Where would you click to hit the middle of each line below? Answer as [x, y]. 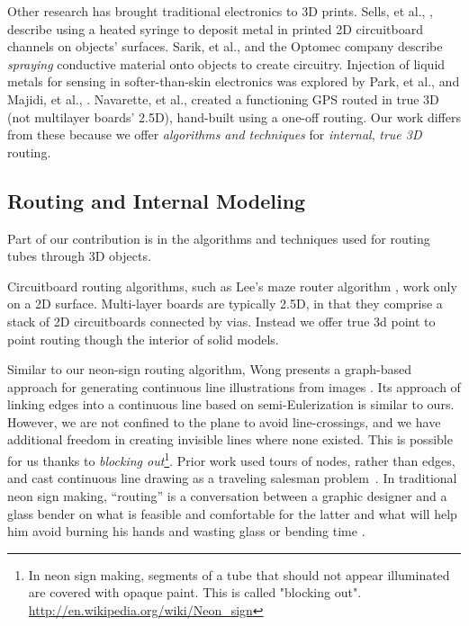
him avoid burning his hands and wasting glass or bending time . [186, 531]
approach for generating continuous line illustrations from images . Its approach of [234, 386]
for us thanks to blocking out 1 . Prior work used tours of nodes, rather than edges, [231, 459]
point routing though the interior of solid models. [143, 339]
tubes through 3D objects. [79, 256]
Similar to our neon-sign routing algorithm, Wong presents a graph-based [209, 369]
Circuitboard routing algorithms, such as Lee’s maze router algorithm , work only [232, 286]
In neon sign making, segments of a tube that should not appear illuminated [239, 574]
